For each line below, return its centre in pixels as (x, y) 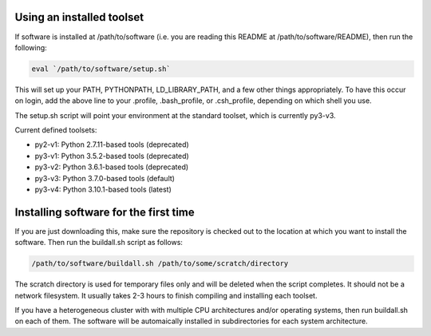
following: (31, 47)
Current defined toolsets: (56, 130)
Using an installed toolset (79, 17)
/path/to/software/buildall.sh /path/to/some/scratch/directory (160, 264)
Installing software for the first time (105, 212)
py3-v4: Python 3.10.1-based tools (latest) (103, 189)
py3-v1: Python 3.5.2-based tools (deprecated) (112, 156)
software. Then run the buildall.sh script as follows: (99, 243)
